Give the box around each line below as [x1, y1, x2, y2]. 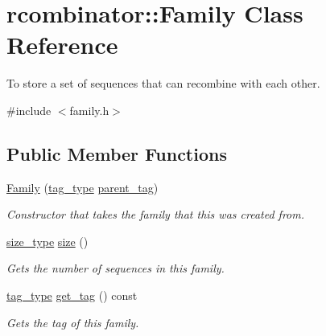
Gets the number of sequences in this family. [6, 260, 225, 277]
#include [6, 101, 52, 118]
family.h [69, 101, 109, 118]
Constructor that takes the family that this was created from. [6, 206, 304, 223]
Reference [6, 28, 118, 61]
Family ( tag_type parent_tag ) [6, 178, 159, 195]
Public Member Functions [6, 141, 227, 166]
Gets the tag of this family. [6, 313, 139, 330]
